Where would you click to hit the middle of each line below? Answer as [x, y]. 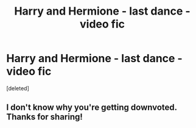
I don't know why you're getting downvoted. [92, 108]
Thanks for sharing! [45, 117]
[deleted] [18, 88]
